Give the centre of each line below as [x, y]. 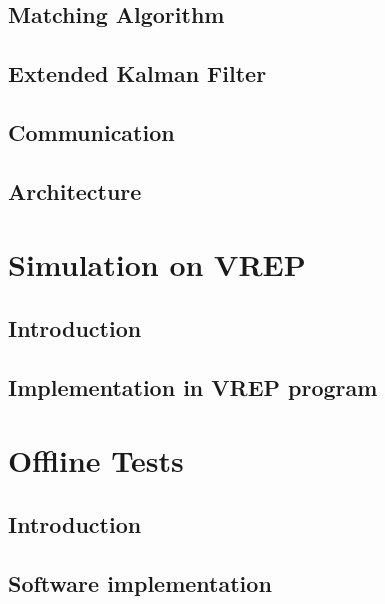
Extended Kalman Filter [137, 73]
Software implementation [140, 582]
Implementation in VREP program [193, 386]
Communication [91, 131]
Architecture [75, 190]
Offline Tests [96, 460]
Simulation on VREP [157, 264]
